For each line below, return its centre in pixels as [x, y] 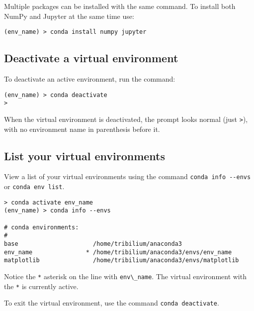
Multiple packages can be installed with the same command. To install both [120, 6]
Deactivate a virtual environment [91, 58]
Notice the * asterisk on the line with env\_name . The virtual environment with [125, 276]
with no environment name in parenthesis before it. [82, 129]
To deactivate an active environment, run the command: [90, 79]
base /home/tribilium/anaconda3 [93, 244]
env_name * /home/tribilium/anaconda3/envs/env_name [118, 252]
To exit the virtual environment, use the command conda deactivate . [112, 303]
